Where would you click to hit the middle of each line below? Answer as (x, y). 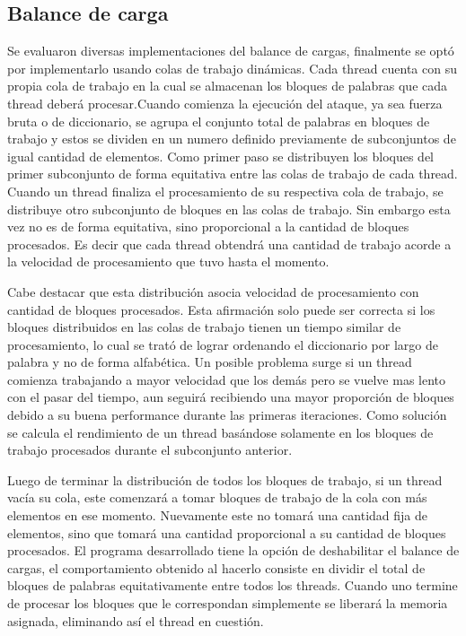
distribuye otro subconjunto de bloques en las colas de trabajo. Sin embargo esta (229, 209)
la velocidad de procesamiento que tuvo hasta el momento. (168, 261)
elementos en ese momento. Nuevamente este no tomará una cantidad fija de (218, 515)
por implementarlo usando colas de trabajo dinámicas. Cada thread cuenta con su (232, 68)
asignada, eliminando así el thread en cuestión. (136, 620)
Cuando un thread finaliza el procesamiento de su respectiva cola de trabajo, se (225, 191)
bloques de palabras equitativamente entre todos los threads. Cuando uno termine (233, 585)
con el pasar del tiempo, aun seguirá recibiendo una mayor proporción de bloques (231, 397)
